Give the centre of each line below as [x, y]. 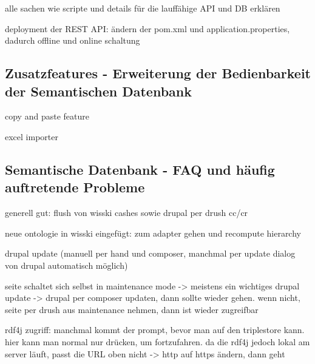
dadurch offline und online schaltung [73, 40]
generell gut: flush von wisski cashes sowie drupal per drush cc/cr [127, 213]
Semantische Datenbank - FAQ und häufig [140, 169]
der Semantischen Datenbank [98, 91]
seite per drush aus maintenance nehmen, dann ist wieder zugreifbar [132, 309]
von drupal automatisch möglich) [66, 265]
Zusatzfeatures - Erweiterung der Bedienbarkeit [158, 73]
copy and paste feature [47, 116]
